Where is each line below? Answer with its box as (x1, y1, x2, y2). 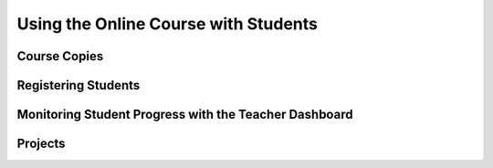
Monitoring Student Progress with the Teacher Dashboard (16, 107, 353, 122)
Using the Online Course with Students (16, 14, 319, 34)
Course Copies (16, 48, 104, 64)
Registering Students (16, 78, 141, 93)
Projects (16, 136, 66, 152)
